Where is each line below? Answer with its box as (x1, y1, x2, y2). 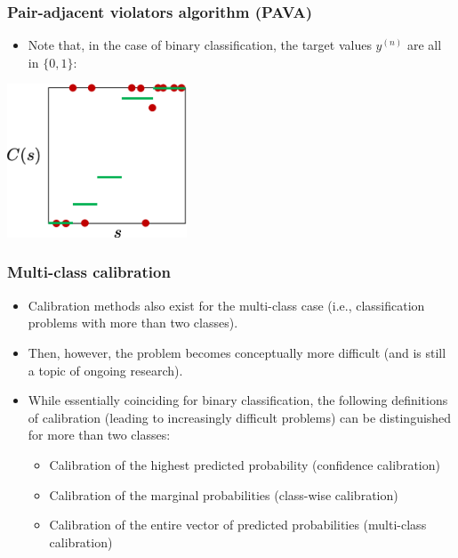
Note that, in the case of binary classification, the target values (28, 36, 372, 54)
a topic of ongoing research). (28, 360, 183, 379)
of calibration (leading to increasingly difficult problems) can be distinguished (28, 408, 452, 426)
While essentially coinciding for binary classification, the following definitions (28, 391, 448, 409)
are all (406, 36, 442, 54)
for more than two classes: (28, 425, 171, 444)
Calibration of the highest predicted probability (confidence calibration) (49, 455, 440, 473)
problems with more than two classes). (28, 313, 238, 332)
